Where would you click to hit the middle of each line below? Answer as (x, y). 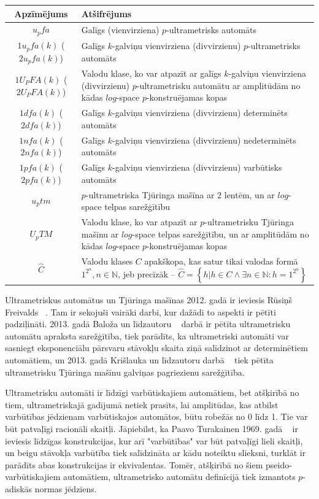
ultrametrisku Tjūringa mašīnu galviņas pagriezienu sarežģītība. (125, 372)
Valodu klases (107, 261)
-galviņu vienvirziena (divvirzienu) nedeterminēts (204, 140)
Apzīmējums (41, 13)
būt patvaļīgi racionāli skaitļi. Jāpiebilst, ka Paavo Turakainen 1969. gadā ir (152, 429)
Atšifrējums (106, 13)
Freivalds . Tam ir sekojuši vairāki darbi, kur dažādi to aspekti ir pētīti (140, 311)
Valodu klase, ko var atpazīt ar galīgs (151, 73)
